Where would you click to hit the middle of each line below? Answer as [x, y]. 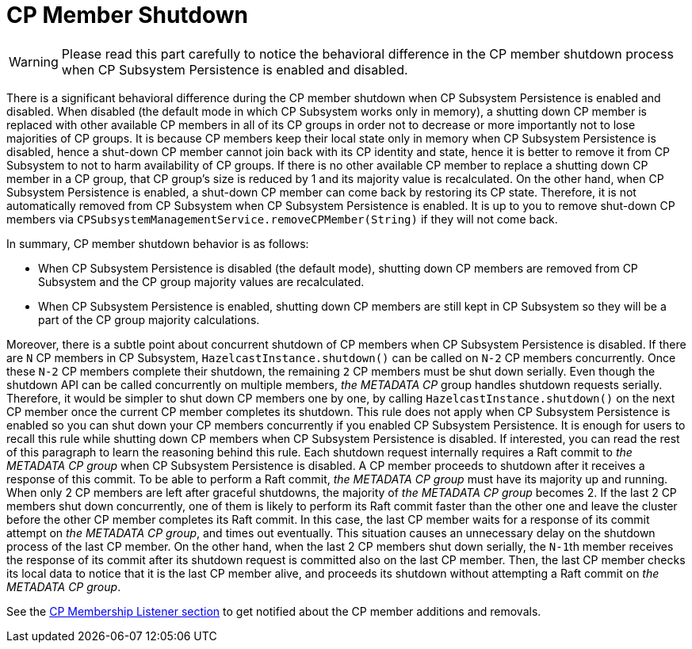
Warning [34, 61]
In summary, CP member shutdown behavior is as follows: [158, 243]
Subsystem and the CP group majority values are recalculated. [201, 281]
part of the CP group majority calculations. [149, 319]
